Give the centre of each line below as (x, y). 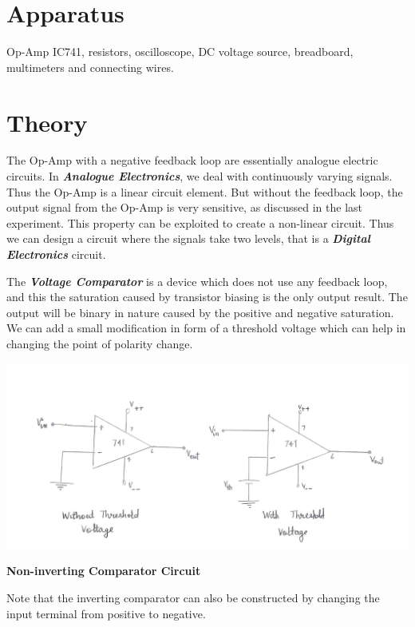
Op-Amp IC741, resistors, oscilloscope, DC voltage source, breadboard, (180, 52)
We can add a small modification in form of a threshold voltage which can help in (206, 328)
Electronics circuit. (56, 254)
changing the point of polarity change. (100, 343)
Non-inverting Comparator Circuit (104, 571)
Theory (47, 122)
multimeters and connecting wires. (90, 67)
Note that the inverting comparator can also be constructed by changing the (193, 598)
